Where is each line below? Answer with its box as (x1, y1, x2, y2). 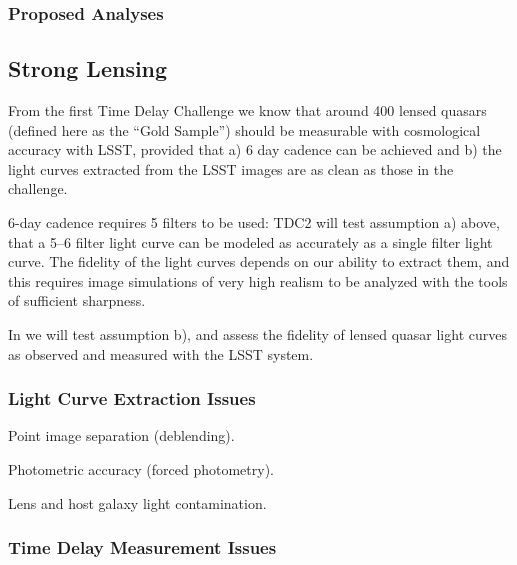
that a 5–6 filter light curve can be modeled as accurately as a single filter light (8, 231, 493, 252)
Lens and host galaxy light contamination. (8, 492, 267, 513)
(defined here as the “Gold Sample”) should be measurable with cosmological (8, 119, 481, 140)
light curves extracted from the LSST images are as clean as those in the (8, 158, 454, 179)
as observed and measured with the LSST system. (8, 343, 314, 364)
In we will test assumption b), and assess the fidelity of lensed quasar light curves (8, 323, 507, 344)
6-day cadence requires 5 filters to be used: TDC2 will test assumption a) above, (8, 212, 500, 233)
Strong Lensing (8, 53, 168, 84)
